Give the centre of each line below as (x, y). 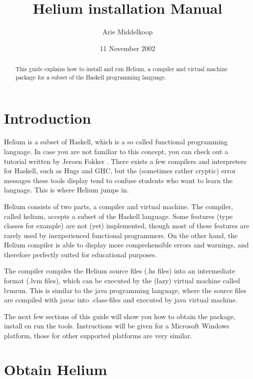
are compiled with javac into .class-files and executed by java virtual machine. (121, 300)
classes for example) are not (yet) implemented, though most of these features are (127, 226)
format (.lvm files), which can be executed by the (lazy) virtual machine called (122, 281)
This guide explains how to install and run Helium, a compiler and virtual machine (121, 69)
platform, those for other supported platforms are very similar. (98, 336)
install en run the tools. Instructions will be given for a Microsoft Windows (117, 326)
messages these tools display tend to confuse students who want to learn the (118, 180)
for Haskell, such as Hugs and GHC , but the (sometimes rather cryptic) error (120, 171)
